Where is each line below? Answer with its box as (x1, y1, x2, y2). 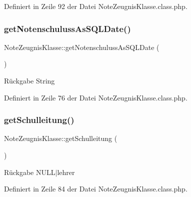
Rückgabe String (4, 75, 55, 85)
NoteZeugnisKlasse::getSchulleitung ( (4, 133, 117, 143)
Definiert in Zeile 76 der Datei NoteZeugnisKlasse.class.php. (4, 92, 187, 102)
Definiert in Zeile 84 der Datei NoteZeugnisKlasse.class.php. (4, 183, 187, 194)
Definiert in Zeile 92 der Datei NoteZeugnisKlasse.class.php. (4, 1, 187, 11)
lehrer (57, 166, 75, 177)
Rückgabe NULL (4, 166, 55, 177)
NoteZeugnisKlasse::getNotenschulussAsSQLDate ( (4, 41, 159, 52)
